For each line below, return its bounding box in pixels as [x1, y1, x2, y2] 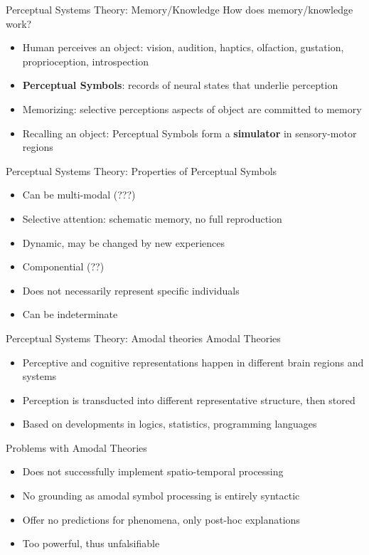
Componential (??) [22, 259, 105, 274]
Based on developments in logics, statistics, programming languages [22, 416, 317, 431]
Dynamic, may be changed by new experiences [22, 235, 225, 250]
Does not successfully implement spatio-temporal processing [22, 464, 284, 479]
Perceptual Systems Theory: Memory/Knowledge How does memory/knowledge [6, 2, 353, 16]
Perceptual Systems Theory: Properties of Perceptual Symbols [6, 163, 277, 178]
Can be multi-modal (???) [22, 187, 136, 202]
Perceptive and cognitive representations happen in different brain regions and [22, 354, 364, 369]
